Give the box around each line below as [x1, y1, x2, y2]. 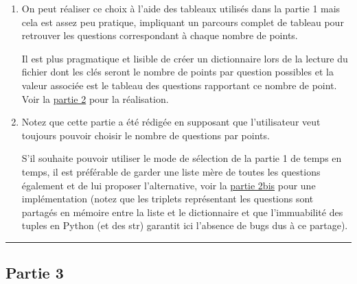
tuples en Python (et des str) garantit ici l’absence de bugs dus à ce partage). [21, 218, 348, 233]
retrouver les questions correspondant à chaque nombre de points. [21, 28, 298, 43]
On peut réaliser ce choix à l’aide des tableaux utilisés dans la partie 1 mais [21, 1, 341, 15]
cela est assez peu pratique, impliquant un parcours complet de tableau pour [21, 14, 344, 29]
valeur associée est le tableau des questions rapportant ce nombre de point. [21, 78, 337, 92]
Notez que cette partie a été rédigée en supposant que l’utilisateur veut [21, 115, 321, 129]
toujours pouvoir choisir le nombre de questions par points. [21, 128, 270, 142]
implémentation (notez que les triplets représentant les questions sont [21, 191, 314, 206]
